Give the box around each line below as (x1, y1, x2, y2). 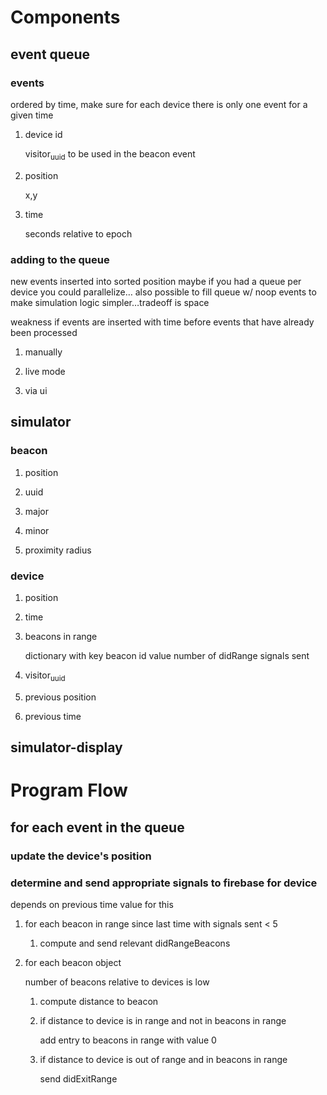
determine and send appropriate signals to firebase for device (10, 876, 318, 890)
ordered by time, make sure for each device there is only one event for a (10, 98, 308, 110)
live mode (24, 365, 66, 377)
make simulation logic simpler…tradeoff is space (10, 296, 210, 308)
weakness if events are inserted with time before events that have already (10, 316, 315, 328)
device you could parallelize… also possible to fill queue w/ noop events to (10, 286, 317, 298)
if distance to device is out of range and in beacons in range (39, 1053, 288, 1065)
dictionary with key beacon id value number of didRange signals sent (24, 649, 310, 661)
